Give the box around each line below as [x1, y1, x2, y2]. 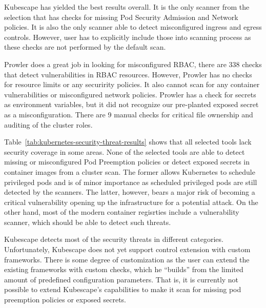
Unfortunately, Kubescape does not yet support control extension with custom [4, 244, 251, 255]
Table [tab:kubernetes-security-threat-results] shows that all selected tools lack [4, 136, 252, 147]
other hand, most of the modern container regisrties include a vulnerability [4, 207, 239, 217]
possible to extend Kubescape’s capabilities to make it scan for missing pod [4, 284, 241, 295]
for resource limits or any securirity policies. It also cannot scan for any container [4, 79, 260, 90]
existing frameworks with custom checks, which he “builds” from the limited [4, 264, 243, 275]
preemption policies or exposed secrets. [4, 294, 127, 305]
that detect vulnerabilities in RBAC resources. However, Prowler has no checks [4, 69, 252, 79]
